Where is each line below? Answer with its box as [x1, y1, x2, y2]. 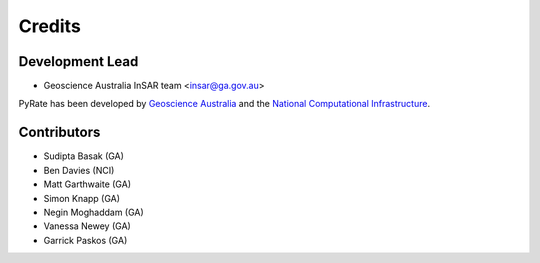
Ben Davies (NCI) [43, 164, 115, 176]
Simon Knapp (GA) [43, 192, 120, 204]
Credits [18, 15, 82, 37]
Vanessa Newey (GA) [43, 220, 132, 232]
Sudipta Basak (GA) [43, 150, 125, 162]
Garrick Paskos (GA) [43, 234, 128, 246]
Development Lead [18, 53, 139, 70]
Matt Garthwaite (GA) [43, 178, 132, 190]
